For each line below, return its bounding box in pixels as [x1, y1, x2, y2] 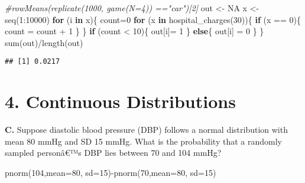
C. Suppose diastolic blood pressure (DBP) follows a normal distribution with [5, 123, 288, 136]
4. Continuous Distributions [5, 89, 236, 113]
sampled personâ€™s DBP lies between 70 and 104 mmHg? [5, 146, 222, 159]
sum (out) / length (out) [5, 36, 83, 48]
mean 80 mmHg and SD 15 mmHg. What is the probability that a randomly [5, 135, 282, 147]
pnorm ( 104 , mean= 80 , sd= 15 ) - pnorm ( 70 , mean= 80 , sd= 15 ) [5, 166, 216, 178]
